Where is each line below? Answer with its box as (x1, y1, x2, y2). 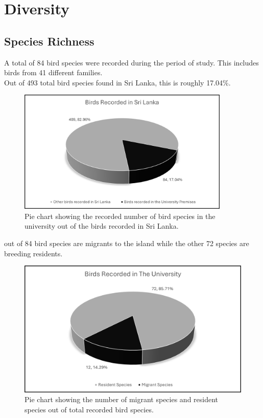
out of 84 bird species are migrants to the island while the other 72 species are (4, 237, 249, 248)
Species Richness (4, 33, 94, 49)
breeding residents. (4, 248, 63, 258)
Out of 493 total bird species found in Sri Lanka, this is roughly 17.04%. (4, 77, 231, 87)
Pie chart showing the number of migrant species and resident (25, 394, 219, 405)
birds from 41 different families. (4, 67, 103, 78)
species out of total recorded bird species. (25, 404, 154, 414)
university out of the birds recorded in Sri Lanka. (25, 221, 179, 231)
